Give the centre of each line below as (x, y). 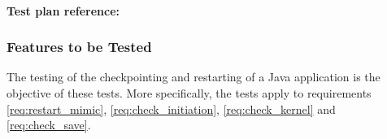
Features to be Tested (79, 47)
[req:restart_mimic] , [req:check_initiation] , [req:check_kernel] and (171, 109)
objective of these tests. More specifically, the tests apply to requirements (189, 93)
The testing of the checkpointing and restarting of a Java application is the (193, 77)
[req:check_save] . (49, 125)
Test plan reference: (63, 10)
